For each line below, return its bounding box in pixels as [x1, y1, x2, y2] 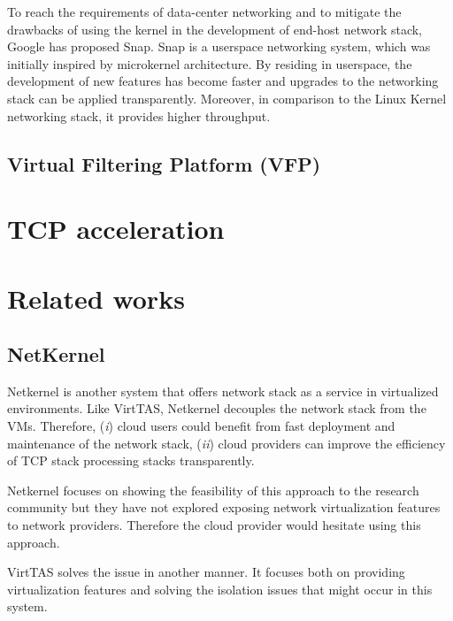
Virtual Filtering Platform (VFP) [7, 149, 321, 177]
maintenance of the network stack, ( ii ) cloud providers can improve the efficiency [7, 433, 446, 452]
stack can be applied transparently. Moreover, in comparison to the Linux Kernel [7, 88, 447, 107]
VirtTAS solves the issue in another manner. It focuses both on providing [7, 563, 405, 581]
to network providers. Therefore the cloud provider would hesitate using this [7, 516, 421, 534]
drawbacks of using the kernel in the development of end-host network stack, [7, 19, 423, 38]
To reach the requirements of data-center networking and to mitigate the [7, 3, 402, 20]
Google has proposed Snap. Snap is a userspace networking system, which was [7, 37, 431, 56]
